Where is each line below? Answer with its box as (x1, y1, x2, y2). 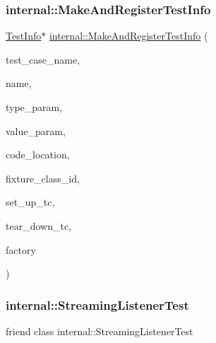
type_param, (6, 100, 63, 114)
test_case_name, (6, 52, 80, 66)
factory (6, 242, 36, 257)
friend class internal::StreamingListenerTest (6, 323, 193, 338)
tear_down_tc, (6, 218, 71, 233)
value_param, (6, 123, 66, 138)
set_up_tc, (6, 194, 55, 209)
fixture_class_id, (6, 170, 80, 185)
